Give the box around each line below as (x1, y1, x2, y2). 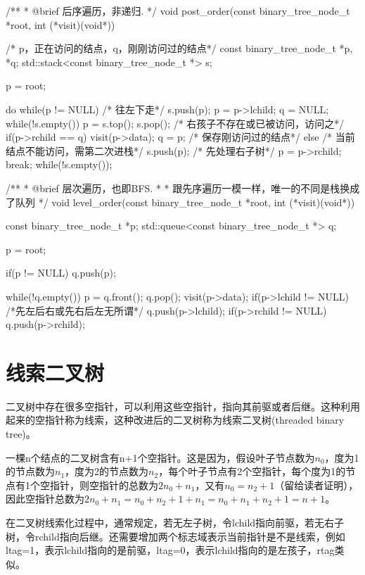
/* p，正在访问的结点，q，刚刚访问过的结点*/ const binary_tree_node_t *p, (6, 41, 353, 56)
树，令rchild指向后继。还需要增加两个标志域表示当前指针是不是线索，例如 (6, 529, 345, 543)
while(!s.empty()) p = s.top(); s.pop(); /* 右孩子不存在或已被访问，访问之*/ (6, 115, 345, 130)
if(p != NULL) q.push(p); (6, 265, 116, 280)
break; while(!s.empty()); (6, 157, 113, 172)
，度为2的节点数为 (65, 464, 149, 479)
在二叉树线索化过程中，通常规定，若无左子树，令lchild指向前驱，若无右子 (6, 514, 345, 529)
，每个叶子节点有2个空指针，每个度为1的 (158, 464, 346, 479)
